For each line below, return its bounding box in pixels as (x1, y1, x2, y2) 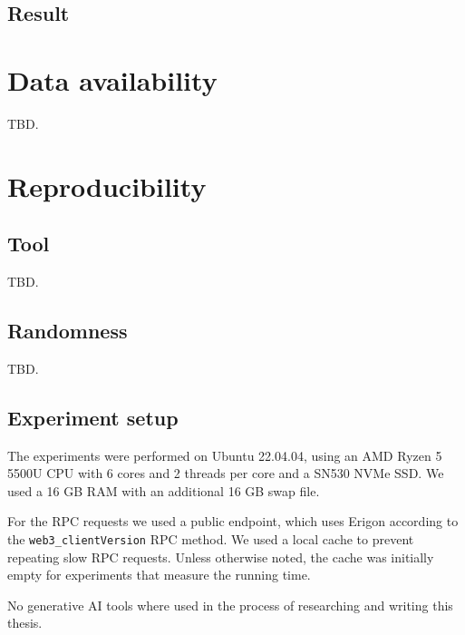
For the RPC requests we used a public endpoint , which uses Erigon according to (7, 512, 459, 531)
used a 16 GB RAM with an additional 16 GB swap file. (7, 481, 320, 500)
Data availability (7, 61, 218, 98)
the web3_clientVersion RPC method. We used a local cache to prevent (7, 530, 414, 549)
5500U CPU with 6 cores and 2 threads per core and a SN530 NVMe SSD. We (7, 464, 444, 483)
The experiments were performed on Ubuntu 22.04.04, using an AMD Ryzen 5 (7, 445, 442, 464)
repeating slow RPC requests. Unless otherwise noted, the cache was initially (7, 547, 434, 566)
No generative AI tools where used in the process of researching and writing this (7, 595, 453, 614)
